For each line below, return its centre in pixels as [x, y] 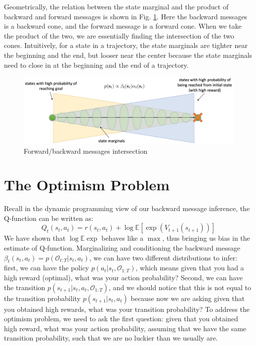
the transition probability [42, 298]
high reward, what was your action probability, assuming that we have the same [125, 328]
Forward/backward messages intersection [85, 151]
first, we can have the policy [46, 268]
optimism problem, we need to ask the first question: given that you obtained [121, 319]
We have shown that [35, 238]
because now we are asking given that [188, 298]
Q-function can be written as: [49, 218]
